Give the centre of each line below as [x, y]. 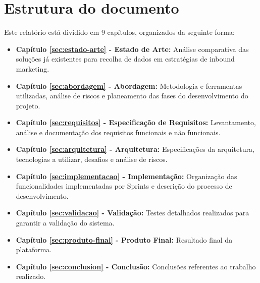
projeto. [28, 105]
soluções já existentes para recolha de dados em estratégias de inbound [125, 59]
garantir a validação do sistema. [65, 223]
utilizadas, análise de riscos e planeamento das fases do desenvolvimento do [132, 96]
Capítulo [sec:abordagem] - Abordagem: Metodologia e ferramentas [129, 86]
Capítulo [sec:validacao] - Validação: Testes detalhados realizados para [133, 213]
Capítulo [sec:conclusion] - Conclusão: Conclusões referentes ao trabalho [136, 266]
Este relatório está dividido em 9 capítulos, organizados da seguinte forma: [119, 32]
